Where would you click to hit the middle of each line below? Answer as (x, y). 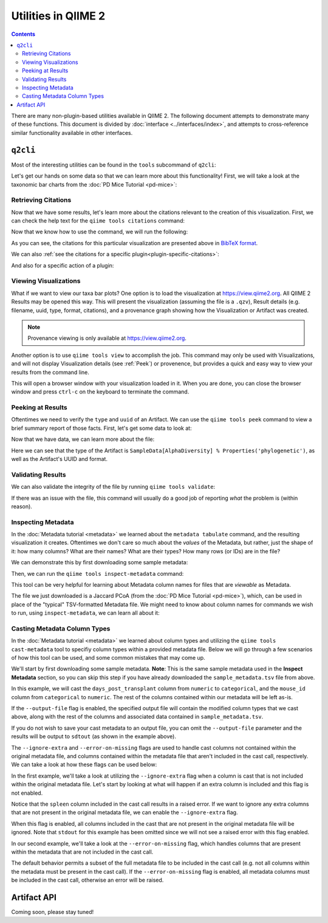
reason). (22, 506)
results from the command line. (50, 372)
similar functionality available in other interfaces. (72, 133)
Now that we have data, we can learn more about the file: (83, 439)
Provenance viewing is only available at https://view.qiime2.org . (107, 338)
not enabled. (27, 793)
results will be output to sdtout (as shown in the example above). (94, 736)
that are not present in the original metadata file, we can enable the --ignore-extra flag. (125, 812)
